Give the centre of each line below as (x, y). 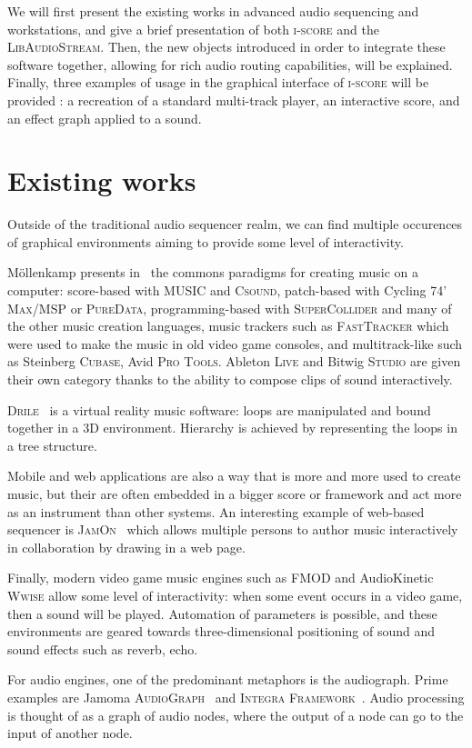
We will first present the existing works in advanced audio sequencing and (213, 11)
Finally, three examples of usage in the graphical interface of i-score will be (218, 82)
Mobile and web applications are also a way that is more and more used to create (234, 476)
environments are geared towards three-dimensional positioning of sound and (221, 631)
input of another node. (70, 733)
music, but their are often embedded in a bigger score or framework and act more (235, 494)
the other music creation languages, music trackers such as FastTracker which (228, 326)
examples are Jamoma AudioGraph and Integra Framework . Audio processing (236, 697)
